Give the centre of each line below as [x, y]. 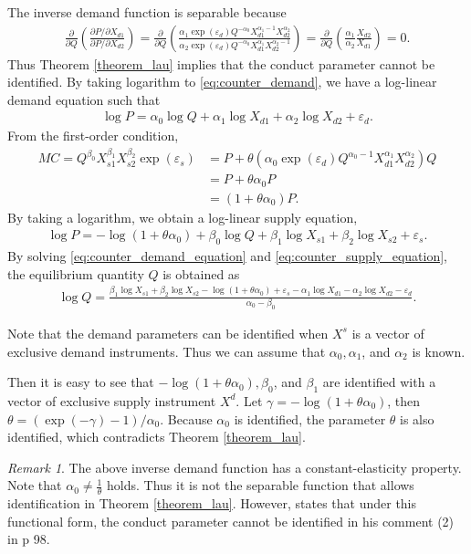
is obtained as [201, 273]
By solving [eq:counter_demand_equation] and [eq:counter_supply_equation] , [227, 256]
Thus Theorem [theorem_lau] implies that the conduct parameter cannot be [221, 63]
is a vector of [388, 333]
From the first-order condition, [93, 135]
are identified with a [379, 382]
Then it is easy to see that [81, 382]
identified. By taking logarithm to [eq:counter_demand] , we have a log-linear [222, 82]
